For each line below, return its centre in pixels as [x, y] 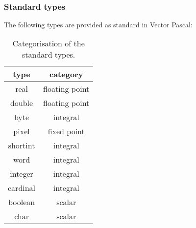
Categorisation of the [49, 43]
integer [22, 173]
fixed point [66, 131]
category [66, 74]
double [22, 103]
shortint [22, 145]
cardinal [22, 187]
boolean [22, 202]
